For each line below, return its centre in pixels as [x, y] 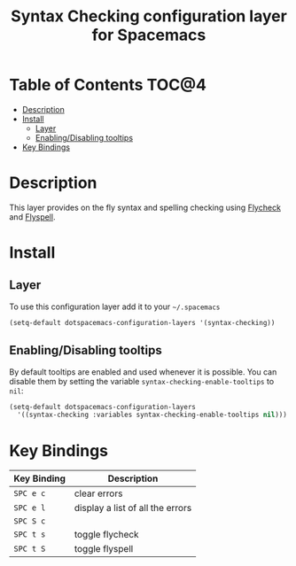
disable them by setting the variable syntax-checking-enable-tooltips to [142, 381]
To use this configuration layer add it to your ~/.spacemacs [115, 306]
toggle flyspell [104, 549]
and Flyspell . [32, 217]
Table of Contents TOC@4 [108, 85]
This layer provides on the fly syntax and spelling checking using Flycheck [145, 207]
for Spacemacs [149, 35]
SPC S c [30, 521]
